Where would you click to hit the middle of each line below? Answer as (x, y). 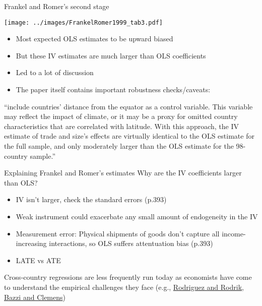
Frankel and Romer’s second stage (57, 6)
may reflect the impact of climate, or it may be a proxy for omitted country (121, 116)
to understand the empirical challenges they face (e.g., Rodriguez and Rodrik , (124, 287)
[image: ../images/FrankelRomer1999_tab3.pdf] (83, 22)
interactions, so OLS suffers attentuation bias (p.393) (131, 243)
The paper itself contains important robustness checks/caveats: (113, 89)
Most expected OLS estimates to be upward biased (94, 39)
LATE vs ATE (38, 260)
